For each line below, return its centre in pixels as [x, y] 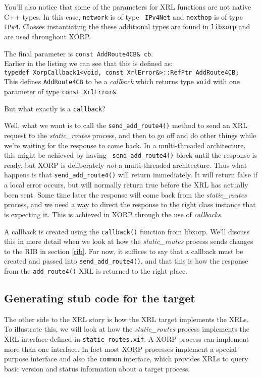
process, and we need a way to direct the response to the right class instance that [130, 204]
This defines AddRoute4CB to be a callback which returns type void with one [122, 81]
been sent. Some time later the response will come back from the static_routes [125, 194]
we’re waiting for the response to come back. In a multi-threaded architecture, [125, 145]
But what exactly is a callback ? [55, 108]
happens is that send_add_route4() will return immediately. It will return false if [131, 175]
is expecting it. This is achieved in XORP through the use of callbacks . [113, 214]
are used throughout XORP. [48, 36]
